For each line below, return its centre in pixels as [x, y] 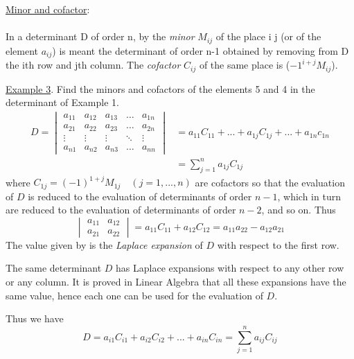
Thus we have [35, 318]
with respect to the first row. [278, 244]
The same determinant [54, 268]
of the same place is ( [245, 65]
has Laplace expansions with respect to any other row [230, 268]
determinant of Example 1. [62, 102]
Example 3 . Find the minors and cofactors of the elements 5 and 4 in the [160, 88]
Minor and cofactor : [48, 9]
